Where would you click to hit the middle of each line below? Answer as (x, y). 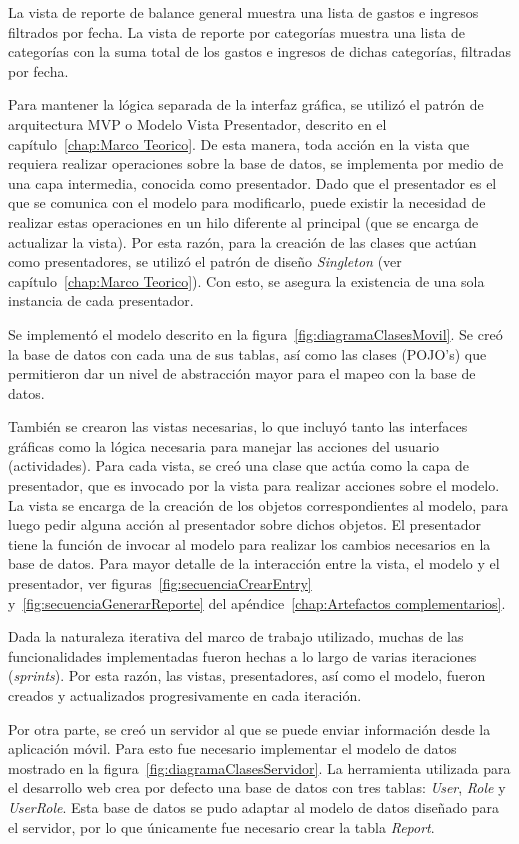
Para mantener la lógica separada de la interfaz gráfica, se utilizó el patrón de (246, 104)
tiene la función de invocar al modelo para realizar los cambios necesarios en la (249, 543)
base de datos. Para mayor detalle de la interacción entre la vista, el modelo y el (254, 563)
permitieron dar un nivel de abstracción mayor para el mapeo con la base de (242, 373)
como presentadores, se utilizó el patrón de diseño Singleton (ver (205, 261)
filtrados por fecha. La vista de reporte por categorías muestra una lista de (237, 31)
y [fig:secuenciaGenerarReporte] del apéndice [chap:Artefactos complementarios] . (257, 602)
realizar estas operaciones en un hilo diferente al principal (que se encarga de (243, 221)
